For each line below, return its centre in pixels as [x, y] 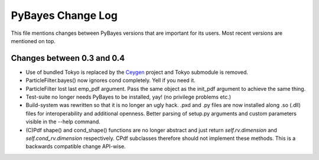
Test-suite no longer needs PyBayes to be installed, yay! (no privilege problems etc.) [128, 97]
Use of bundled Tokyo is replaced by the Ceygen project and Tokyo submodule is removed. [137, 72]
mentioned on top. [33, 41]
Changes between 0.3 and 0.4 [68, 58]
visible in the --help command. [63, 122]
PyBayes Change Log [64, 15]
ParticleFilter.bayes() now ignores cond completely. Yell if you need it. [111, 80]
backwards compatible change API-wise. [76, 146]
